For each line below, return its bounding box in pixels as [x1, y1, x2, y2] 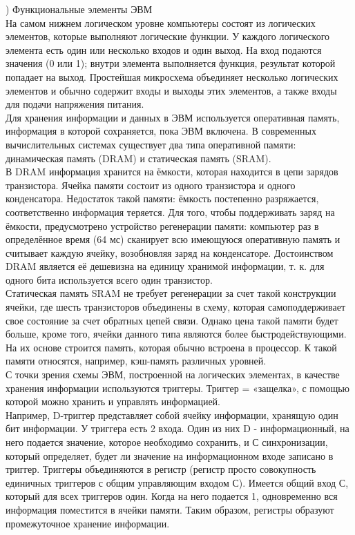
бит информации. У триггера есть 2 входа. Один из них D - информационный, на [6, 421, 349, 436]
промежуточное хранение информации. [6, 516, 170, 530]
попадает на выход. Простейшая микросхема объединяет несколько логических [6, 69, 338, 84]
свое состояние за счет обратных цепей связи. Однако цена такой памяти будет [6, 313, 338, 327]
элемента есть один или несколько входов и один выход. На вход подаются [6, 42, 322, 57]
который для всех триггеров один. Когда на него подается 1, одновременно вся [6, 489, 338, 503]
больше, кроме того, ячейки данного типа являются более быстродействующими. [6, 327, 347, 341]
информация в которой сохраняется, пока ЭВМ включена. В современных [6, 124, 316, 138]
